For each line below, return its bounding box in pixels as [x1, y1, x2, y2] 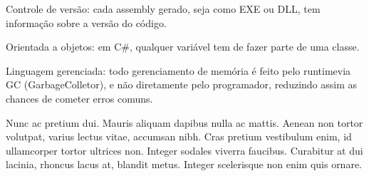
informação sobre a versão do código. [6, 15, 167, 30]
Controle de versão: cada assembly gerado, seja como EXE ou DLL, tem [6, 1, 321, 16]
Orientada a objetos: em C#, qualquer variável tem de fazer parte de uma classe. [6, 39, 360, 54]
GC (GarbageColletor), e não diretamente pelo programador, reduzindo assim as [6, 77, 358, 92]
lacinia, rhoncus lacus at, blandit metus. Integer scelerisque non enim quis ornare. [6, 157, 362, 172]
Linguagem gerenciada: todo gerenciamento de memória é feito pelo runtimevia [6, 63, 351, 78]
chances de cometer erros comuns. [6, 90, 153, 105]
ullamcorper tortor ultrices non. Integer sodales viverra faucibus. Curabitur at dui [6, 143, 363, 157]
